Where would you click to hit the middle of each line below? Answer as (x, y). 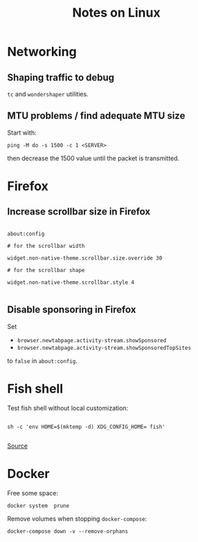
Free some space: (33, 493)
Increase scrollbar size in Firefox (79, 212)
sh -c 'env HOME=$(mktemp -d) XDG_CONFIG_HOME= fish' (87, 427)
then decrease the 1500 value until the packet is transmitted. (93, 158)
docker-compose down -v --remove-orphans (68, 531)
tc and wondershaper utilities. (48, 94)
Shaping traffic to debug (61, 77)
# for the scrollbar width (46, 246)
